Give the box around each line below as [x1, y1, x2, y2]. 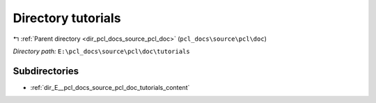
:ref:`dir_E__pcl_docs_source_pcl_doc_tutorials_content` [30, 83, 190, 91]
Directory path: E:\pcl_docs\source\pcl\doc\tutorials [13, 47, 191, 55]
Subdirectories [13, 65, 79, 77]
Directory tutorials [13, 10, 121, 26]
